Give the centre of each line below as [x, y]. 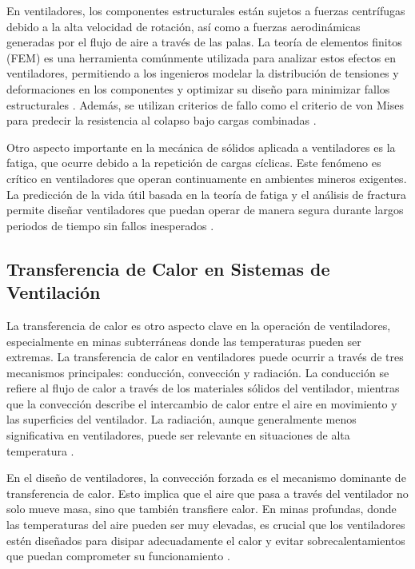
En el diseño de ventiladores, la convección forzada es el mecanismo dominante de [206, 477]
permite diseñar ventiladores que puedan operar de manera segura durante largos [205, 210]
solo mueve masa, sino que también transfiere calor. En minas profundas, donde [202, 509]
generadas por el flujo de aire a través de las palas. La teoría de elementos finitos [204, 42]
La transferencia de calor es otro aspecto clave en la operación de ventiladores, [199, 325]
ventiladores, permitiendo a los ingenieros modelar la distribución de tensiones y [203, 73]
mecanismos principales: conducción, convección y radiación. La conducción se [198, 372]
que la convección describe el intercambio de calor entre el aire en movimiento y [202, 403]
